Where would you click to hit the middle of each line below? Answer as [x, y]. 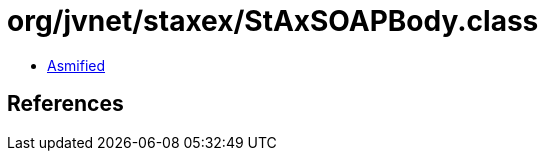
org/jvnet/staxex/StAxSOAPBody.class [273, 21]
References [65, 104]
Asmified [76, 65]
